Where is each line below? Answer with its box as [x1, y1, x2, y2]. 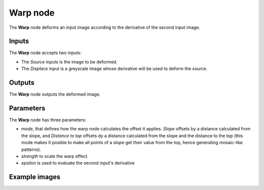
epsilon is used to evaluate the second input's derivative [21, 160, 135, 166]
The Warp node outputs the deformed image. [9, 91, 101, 97]
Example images [9, 173, 61, 181]
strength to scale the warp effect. [21, 153, 89, 159]
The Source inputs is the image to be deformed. [21, 59, 118, 64]
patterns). [21, 147, 42, 152]
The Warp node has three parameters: [9, 117, 87, 123]
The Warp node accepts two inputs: [9, 50, 82, 56]
